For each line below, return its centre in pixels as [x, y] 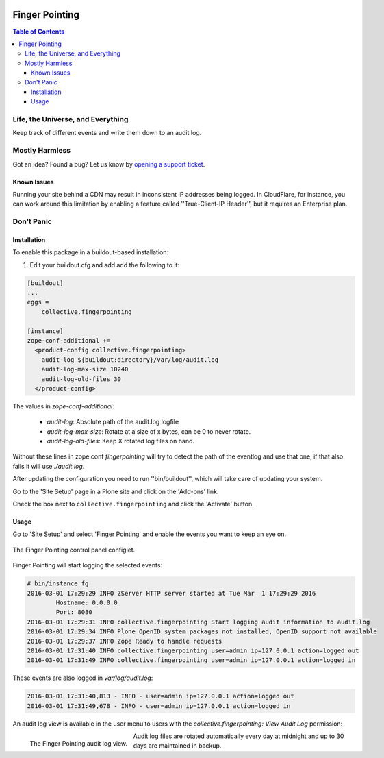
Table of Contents [39, 32]
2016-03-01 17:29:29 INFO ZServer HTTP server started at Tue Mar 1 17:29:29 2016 [171, 593]
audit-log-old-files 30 [81, 379]
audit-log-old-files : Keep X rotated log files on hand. [121, 441]
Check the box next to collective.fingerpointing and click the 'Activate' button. [133, 504]
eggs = [38, 302]
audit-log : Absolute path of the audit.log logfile [113, 422]
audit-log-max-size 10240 [85, 369]
